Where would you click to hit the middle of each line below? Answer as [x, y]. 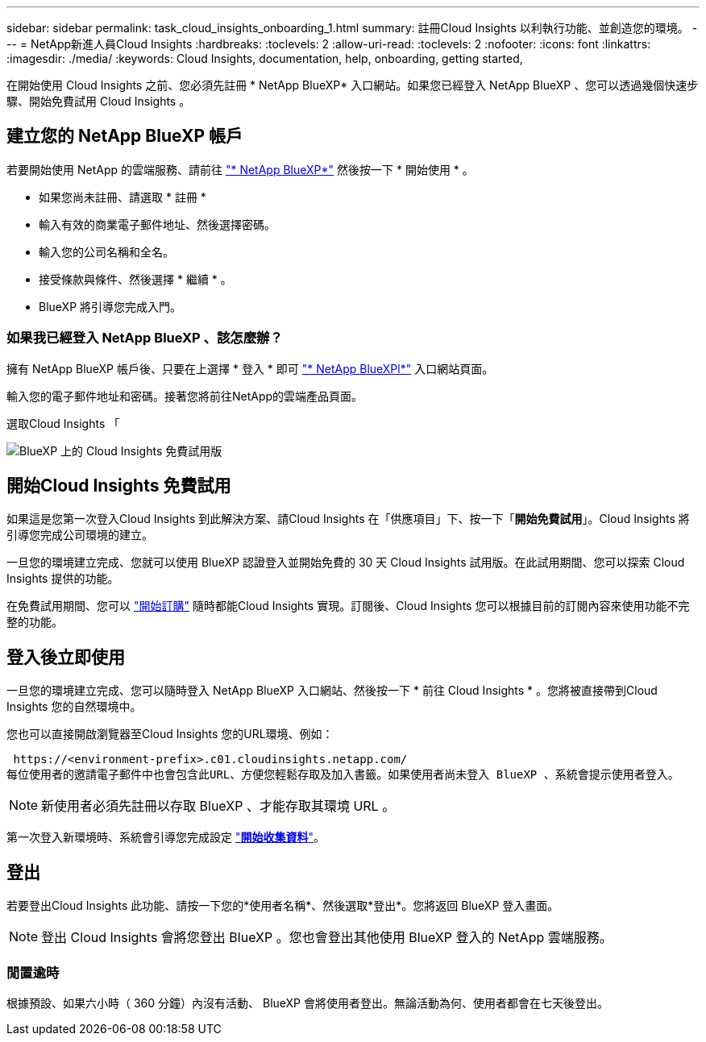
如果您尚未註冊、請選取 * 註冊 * [123, 197]
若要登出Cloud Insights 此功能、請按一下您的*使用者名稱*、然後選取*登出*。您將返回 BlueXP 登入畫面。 [283, 906]
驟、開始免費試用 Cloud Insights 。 [99, 101]
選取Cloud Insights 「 [63, 423]
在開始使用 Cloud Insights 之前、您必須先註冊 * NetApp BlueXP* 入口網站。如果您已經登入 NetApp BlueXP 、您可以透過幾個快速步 [353, 85]
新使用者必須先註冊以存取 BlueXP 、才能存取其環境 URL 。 [218, 806]
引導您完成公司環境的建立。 [80, 535]
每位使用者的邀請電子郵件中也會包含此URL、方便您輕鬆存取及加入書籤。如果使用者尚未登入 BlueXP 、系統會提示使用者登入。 [343, 775]
